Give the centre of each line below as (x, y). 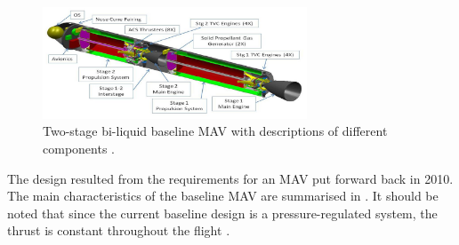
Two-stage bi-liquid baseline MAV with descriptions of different (215, 131)
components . (79, 148)
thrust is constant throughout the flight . (119, 230)
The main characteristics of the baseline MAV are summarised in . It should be (223, 196)
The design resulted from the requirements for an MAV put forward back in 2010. (230, 178)
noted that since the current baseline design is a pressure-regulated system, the (222, 213)
